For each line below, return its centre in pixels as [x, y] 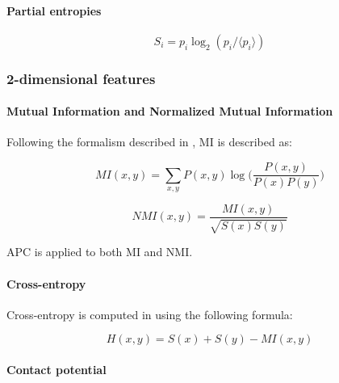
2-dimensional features [81, 78]
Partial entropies [54, 10]
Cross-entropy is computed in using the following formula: [150, 314]
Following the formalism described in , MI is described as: [149, 142]
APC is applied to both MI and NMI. [100, 252]
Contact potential [56, 369]
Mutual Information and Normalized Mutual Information [170, 111]
